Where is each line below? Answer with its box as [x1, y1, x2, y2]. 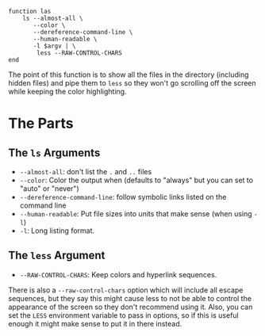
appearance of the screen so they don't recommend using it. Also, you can [8, 302, 253, 311]
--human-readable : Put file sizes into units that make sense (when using [19, 209, 252, 218]
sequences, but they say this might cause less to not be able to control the [8, 293, 252, 303]
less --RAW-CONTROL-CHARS [36, 49, 123, 57]
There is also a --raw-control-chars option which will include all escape [8, 285, 244, 295]
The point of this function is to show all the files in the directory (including [8, 70, 249, 79]
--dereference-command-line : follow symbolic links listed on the [19, 193, 227, 201]
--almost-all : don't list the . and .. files [19, 167, 152, 176]
